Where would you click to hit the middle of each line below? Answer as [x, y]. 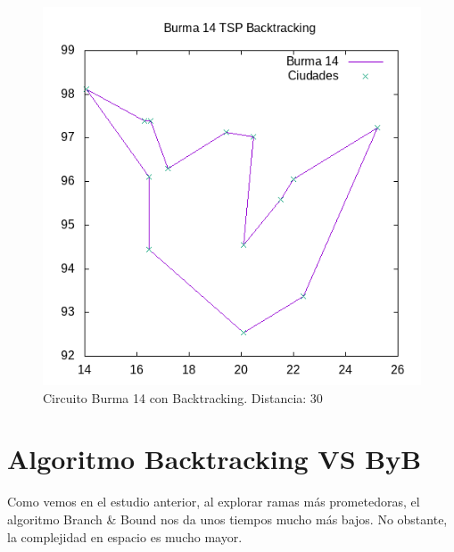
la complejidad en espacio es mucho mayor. [125, 536]
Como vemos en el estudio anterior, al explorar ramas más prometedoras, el [214, 502]
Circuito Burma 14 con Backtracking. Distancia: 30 [183, 397]
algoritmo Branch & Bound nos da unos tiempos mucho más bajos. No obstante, [227, 519]
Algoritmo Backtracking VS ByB [215, 459]
